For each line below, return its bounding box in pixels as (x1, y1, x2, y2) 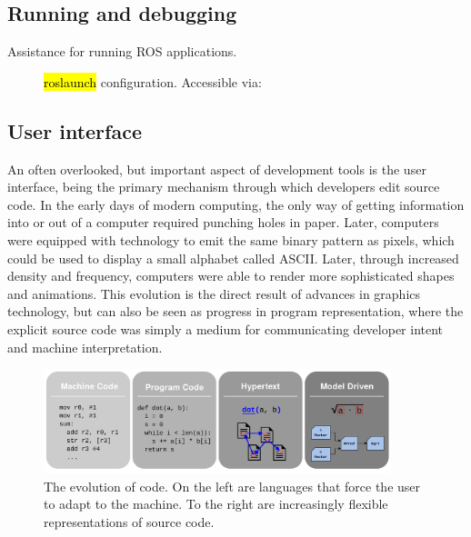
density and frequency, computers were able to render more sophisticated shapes (7, 266, 455, 285)
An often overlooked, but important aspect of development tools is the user (7, 159, 426, 178)
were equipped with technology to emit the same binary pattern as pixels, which (7, 230, 455, 249)
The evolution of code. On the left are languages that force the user (44, 476, 421, 495)
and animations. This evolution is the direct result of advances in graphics (7, 283, 421, 303)
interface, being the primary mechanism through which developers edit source (7, 177, 440, 196)
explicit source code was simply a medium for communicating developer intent (7, 319, 444, 338)
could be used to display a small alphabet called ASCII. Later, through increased (7, 248, 459, 267)
